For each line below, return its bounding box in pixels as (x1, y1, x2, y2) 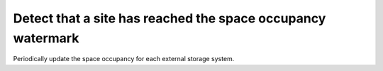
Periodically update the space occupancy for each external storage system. (13, 55, 235, 63)
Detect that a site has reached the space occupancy (13, 11, 326, 26)
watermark (13, 30, 79, 46)
